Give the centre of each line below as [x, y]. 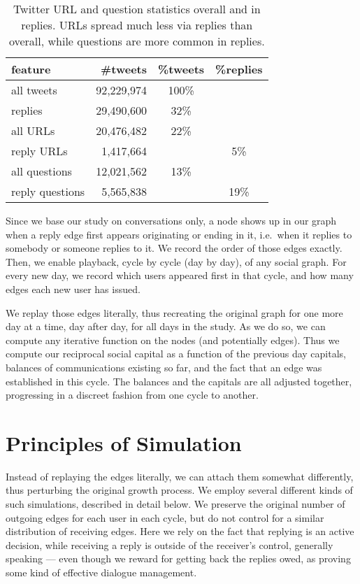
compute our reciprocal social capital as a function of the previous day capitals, [176, 354]
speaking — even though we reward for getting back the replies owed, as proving [178, 558]
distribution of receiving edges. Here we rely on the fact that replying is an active [180, 531]
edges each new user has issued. [73, 289]
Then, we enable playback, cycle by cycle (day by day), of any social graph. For [176, 261]
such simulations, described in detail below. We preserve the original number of [175, 504]
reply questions [48, 191]
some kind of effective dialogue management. [101, 572]
